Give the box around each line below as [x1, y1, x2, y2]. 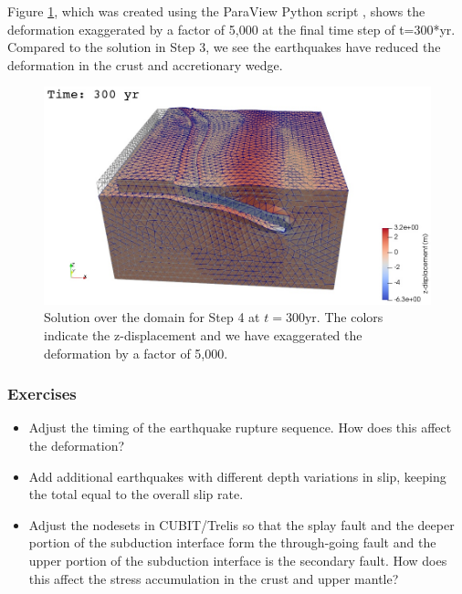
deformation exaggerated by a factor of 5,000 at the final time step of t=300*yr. [7, 19, 456, 38]
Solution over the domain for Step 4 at [44, 307, 260, 327]
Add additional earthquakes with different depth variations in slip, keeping [28, 466, 446, 485]
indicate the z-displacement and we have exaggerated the [44, 326, 362, 345]
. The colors [316, 307, 383, 327]
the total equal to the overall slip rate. [28, 485, 244, 504]
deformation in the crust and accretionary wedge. [7, 55, 283, 74]
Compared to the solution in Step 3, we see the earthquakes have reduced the [7, 37, 441, 57]
